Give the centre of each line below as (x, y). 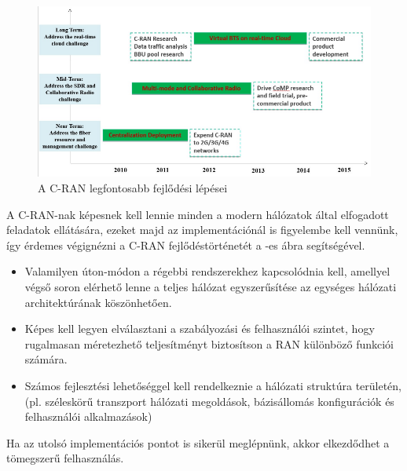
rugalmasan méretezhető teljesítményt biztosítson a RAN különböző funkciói (209, 343)
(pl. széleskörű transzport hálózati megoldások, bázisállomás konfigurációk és (209, 401)
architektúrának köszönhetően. (98, 302)
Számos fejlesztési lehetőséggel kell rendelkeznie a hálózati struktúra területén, (213, 386)
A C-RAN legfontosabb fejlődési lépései (133, 188)
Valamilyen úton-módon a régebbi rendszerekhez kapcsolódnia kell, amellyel (207, 271)
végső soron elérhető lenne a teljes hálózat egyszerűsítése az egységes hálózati (211, 287)
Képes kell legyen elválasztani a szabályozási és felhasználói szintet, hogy (200, 329)
